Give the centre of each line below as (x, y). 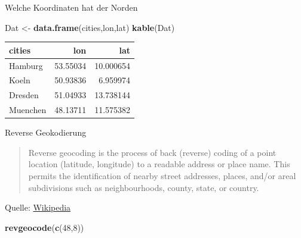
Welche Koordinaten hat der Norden (71, 7)
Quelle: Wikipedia (38, 207)
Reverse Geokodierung (46, 132)
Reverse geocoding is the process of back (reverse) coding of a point (152, 152)
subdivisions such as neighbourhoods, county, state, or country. (144, 187)
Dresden (24, 95)
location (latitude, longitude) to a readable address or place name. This (159, 164)
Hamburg (26, 65)
